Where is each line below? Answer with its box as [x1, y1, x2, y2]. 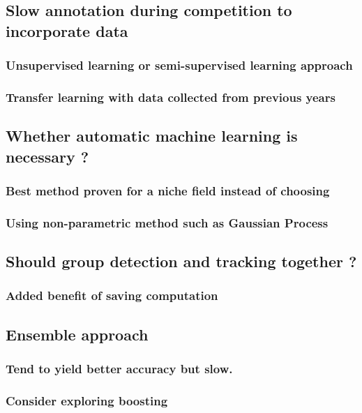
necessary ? [6, 145, 89, 167]
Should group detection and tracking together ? [6, 250, 357, 272]
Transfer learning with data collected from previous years [6, 88, 335, 105]
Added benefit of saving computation [6, 287, 218, 304]
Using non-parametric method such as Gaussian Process [6, 213, 329, 231]
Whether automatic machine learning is [6, 125, 298, 147]
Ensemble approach [6, 323, 149, 345]
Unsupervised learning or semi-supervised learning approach [6, 57, 353, 74]
